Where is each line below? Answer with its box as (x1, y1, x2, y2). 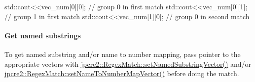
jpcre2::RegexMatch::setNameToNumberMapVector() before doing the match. (4, 68, 239, 79)
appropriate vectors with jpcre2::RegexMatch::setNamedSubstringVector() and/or (4, 58, 252, 69)
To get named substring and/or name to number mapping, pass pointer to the (4, 49, 241, 59)
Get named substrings (4, 30, 81, 40)
